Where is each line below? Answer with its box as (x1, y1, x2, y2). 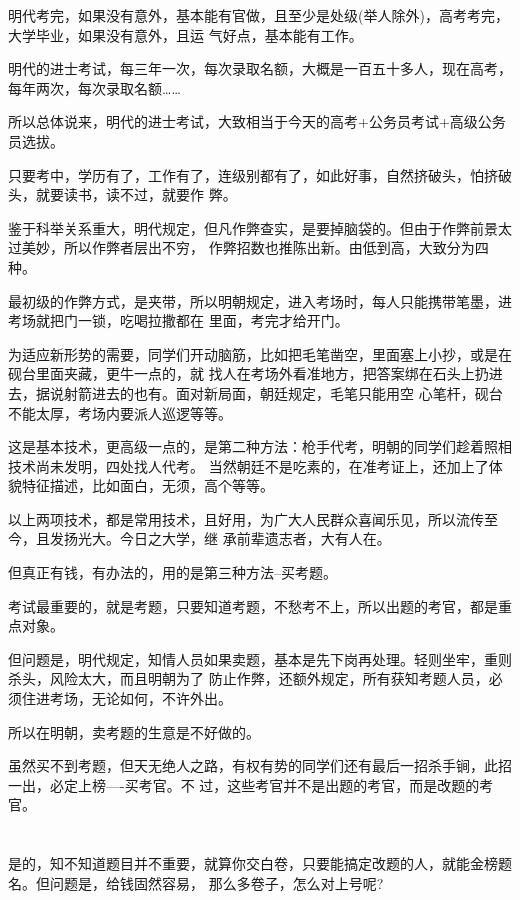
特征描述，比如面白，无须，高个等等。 (21, 475, 274, 496)
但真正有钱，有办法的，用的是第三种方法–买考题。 (8, 562, 337, 583)
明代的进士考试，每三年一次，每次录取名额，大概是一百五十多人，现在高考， (8, 58, 512, 79)
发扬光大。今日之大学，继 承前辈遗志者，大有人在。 (49, 528, 391, 549)
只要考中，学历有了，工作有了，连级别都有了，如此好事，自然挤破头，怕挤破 (8, 164, 512, 185)
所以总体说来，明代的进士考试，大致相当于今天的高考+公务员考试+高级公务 (8, 111, 506, 132)
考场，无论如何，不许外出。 (49, 688, 232, 709)
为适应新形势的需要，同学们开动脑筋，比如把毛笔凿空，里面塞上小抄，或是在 (8, 343, 512, 364)
